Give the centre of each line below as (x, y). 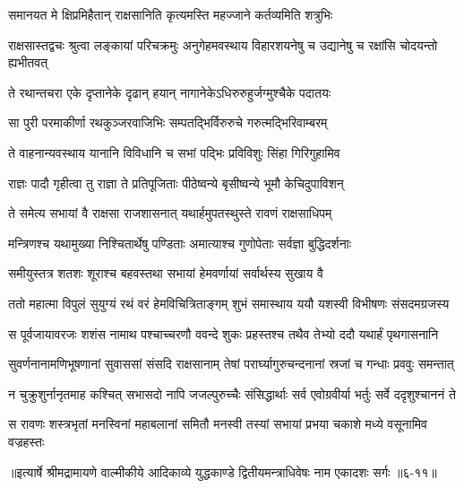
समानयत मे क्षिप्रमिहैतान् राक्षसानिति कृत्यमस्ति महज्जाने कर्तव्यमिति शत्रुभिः (171, 14)
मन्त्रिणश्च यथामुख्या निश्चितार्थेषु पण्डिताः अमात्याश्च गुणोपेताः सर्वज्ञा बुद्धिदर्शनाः (180, 243)
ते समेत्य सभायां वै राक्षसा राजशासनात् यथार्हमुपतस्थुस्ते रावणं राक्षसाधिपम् (170, 213)
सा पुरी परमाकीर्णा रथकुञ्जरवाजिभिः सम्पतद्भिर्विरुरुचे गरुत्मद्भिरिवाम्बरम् (168, 122)
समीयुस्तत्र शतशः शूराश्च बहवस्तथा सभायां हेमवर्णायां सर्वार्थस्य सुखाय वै (166, 273)
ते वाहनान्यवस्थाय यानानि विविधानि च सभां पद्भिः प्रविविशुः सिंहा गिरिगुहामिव (174, 152)
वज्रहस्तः (26, 441)
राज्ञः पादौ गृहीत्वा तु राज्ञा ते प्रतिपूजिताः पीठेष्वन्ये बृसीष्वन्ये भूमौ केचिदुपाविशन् (176, 183)
